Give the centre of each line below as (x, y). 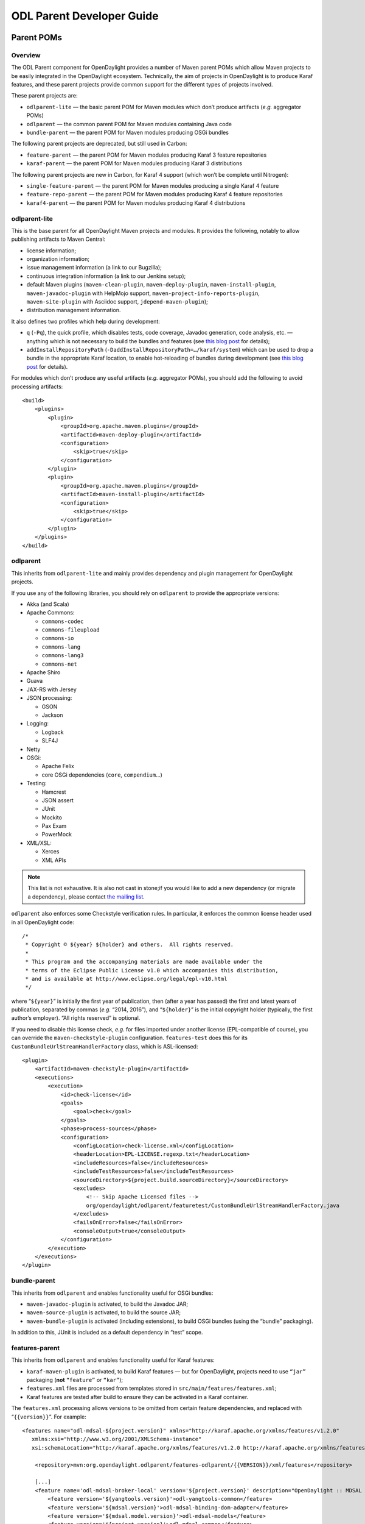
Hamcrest (54, 792)
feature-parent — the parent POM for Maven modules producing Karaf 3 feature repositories (147, 155)
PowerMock (57, 835)
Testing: (36, 783)
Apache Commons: (50, 613)
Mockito (52, 817)
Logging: (37, 724)
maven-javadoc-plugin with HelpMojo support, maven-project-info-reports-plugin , (143, 293)
